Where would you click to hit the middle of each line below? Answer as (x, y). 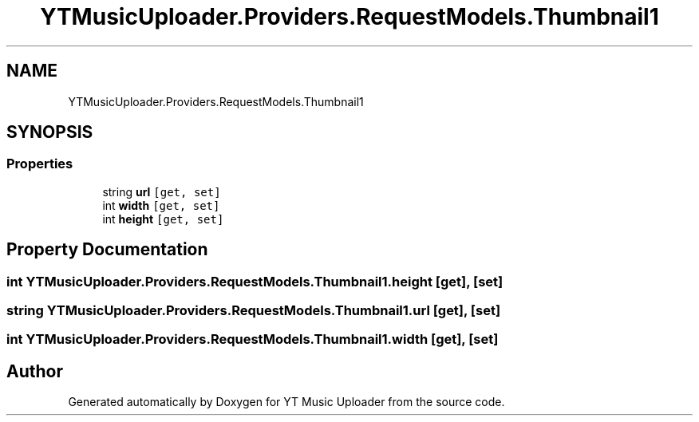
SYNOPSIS (50, 132)
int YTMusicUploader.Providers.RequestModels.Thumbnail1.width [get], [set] (253, 339)
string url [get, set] (162, 191)
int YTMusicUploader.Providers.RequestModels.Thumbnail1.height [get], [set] (255, 281)
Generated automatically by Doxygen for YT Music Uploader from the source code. (286, 402)
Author (35, 371)
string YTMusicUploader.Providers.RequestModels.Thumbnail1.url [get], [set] (254, 311)
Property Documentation (107, 250)
